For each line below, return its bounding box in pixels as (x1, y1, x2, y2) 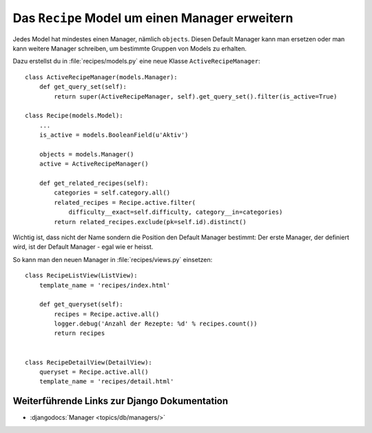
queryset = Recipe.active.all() (39, 368, 149, 376)
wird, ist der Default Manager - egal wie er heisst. (12, 243, 154, 251)
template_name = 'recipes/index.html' (39, 281, 171, 289)
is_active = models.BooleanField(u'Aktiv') (39, 131, 189, 139)
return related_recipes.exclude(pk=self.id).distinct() (54, 218, 247, 225)
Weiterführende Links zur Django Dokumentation (12, 395, 229, 407)
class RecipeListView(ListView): (25, 272, 138, 279)
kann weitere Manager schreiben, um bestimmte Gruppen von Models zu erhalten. (12, 44, 247, 52)
